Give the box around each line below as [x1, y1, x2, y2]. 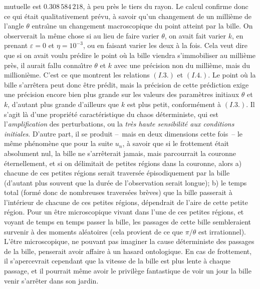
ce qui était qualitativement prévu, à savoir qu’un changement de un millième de [4, 10, 252, 21]
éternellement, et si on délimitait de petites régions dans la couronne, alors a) [4, 157, 242, 168]
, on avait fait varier [164, 30, 226, 40]
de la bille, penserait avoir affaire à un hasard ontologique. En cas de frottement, [4, 245, 252, 256]
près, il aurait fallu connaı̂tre [4, 59, 92, 70]
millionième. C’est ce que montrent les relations [4, 69, 150, 80]
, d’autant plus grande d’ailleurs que [8, 98, 119, 109]
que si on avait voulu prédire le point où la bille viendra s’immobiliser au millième [4, 49, 256, 60]
